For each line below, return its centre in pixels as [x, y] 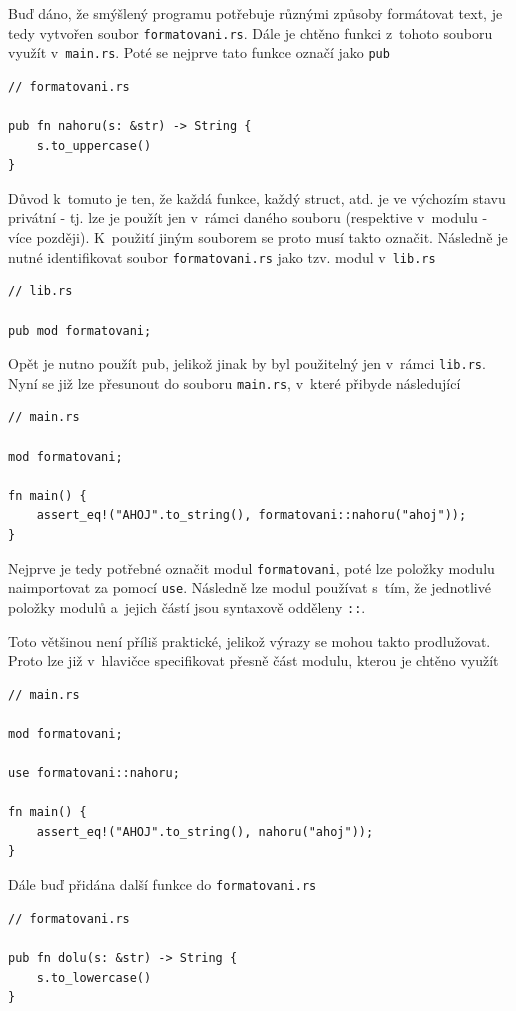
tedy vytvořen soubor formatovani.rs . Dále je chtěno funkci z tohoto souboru [250, 32]
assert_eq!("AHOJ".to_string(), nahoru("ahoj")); [205, 831]
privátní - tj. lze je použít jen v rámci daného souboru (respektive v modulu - [248, 217]
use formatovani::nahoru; [94, 773]
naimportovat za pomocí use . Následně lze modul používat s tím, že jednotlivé [249, 587]
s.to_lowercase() [94, 977]
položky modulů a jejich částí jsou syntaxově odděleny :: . [187, 606]
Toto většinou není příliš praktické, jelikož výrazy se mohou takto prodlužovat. [249, 640]
